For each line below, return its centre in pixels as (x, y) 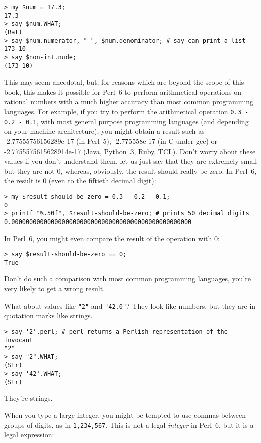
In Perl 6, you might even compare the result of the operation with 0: (112, 238)
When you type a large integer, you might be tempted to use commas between (125, 415)
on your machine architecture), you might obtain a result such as (104, 131)
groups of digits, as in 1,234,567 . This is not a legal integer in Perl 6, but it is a (129, 425)
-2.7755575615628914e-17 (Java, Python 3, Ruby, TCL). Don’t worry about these (130, 151)
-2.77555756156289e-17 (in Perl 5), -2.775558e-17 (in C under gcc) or (111, 141)
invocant (19, 340)
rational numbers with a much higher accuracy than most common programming (129, 101)
